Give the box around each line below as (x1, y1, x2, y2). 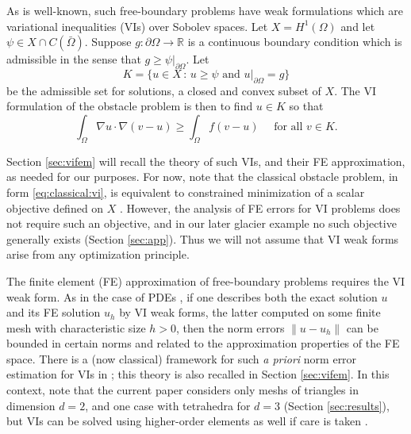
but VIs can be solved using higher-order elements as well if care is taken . (6, 413, 368, 429)
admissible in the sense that (6, 51, 141, 67)
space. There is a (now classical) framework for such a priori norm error (6, 350, 357, 367)
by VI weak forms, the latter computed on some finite (119, 304, 381, 321)
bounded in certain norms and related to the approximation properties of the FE (6, 335, 400, 351)
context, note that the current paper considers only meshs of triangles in (6, 382, 359, 398)
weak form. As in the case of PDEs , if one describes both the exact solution (6, 288, 378, 305)
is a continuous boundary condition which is (187, 33, 402, 50)
